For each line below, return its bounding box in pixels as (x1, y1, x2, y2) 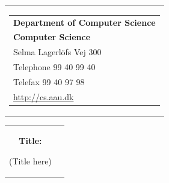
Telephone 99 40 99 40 (13, 61, 96, 73)
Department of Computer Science (13, 16, 156, 28)
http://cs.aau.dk (13, 90, 74, 103)
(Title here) (9, 154, 52, 167)
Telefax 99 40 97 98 (13, 75, 85, 88)
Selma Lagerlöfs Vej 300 (13, 46, 102, 58)
